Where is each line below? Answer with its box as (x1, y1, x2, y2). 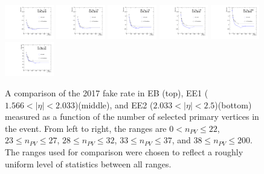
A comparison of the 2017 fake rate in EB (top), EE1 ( (5, 87, 208, 99)
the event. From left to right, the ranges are (5, 122, 167, 134)
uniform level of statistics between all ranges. (5, 157, 172, 170)
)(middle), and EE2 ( (74, 98, 153, 111)
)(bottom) (214, 98, 252, 111)
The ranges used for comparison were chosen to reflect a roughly (5, 146, 243, 158)
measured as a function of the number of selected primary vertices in (5, 110, 259, 123)
